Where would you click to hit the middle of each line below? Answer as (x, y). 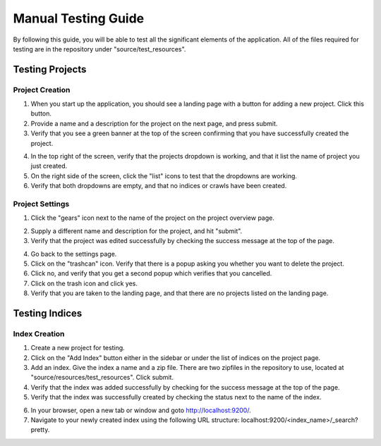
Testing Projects (50, 69)
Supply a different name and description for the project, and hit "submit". (137, 231)
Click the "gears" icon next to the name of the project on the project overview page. (153, 218)
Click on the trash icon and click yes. (84, 283)
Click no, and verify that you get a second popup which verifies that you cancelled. (151, 273)
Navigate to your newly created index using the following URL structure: (135, 420)
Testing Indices (48, 313)
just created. (49, 166)
